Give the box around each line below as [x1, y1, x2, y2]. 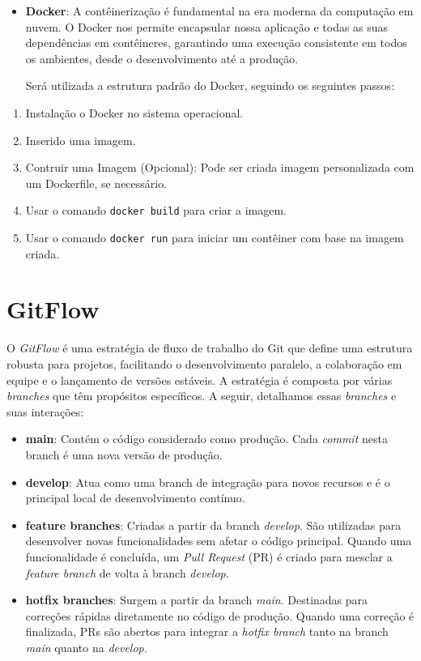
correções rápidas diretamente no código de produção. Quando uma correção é [25, 607, 415, 624]
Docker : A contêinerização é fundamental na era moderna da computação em [25, 2, 414, 19]
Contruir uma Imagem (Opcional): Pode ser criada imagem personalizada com [25, 159, 415, 176]
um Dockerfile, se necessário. [25, 174, 168, 191]
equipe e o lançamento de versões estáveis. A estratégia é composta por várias [6, 371, 393, 388]
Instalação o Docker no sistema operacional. [25, 104, 244, 121]
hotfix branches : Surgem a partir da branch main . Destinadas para [25, 591, 368, 608]
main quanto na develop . [25, 638, 147, 655]
